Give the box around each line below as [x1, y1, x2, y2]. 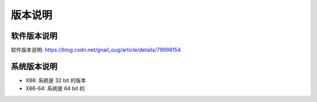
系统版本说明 [11, 61, 58, 71]
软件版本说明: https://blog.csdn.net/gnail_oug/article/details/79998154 [11, 47, 181, 54]
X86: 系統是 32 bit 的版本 [25, 76, 86, 84]
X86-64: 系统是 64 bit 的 [25, 85, 85, 92]
